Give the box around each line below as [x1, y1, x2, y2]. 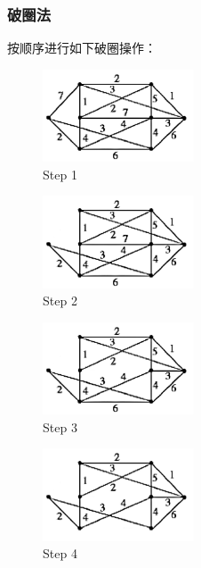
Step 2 [43, 291, 77, 310]
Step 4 [43, 544, 77, 563]
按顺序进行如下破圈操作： [7, 38, 157, 57]
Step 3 [43, 417, 77, 436]
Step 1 [43, 164, 77, 183]
